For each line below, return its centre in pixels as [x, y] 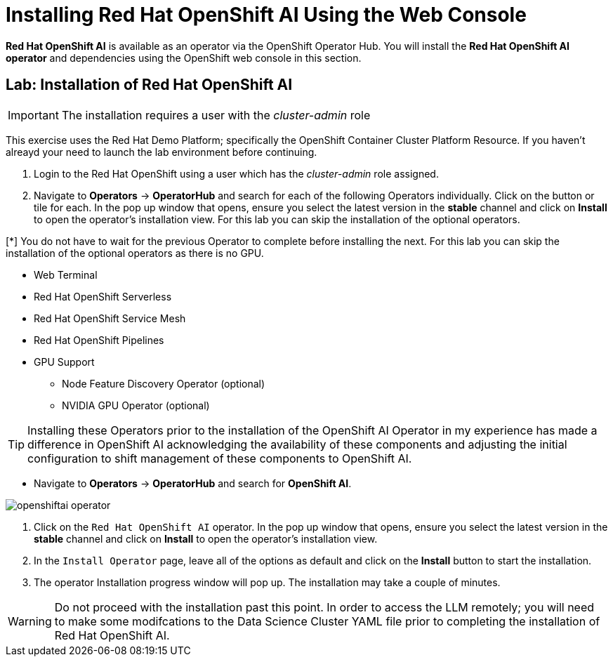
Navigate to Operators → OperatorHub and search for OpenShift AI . [193, 483]
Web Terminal [66, 274]
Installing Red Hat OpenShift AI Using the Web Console [266, 15]
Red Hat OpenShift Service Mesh [110, 318]
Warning [30, 621]
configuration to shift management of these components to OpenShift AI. [220, 458]
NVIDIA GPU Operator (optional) [136, 405]
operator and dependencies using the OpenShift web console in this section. [184, 58]
